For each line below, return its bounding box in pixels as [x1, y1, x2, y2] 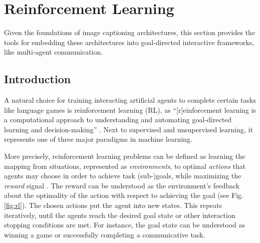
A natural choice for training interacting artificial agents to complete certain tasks [4, 95, 256, 105]
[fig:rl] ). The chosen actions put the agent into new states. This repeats [4, 200, 222, 210]
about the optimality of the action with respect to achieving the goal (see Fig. [4, 190, 243, 200]
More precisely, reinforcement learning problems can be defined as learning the [4, 151, 245, 161]
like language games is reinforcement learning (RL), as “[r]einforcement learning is [4, 104, 256, 115]
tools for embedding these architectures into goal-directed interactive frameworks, [4, 37, 254, 47]
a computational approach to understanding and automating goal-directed [4, 114, 232, 125]
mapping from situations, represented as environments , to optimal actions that [4, 160, 246, 171]
